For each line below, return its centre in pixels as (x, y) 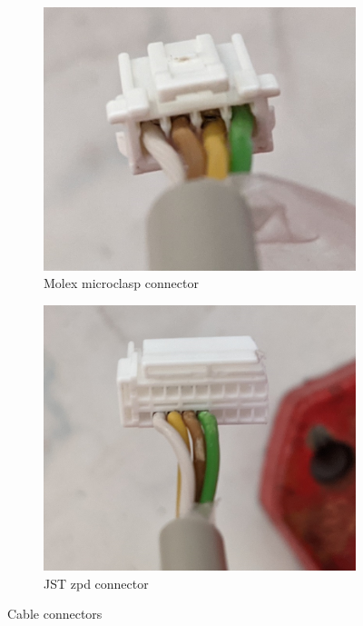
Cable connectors (55, 614)
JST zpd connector (96, 583)
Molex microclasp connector (121, 283)
